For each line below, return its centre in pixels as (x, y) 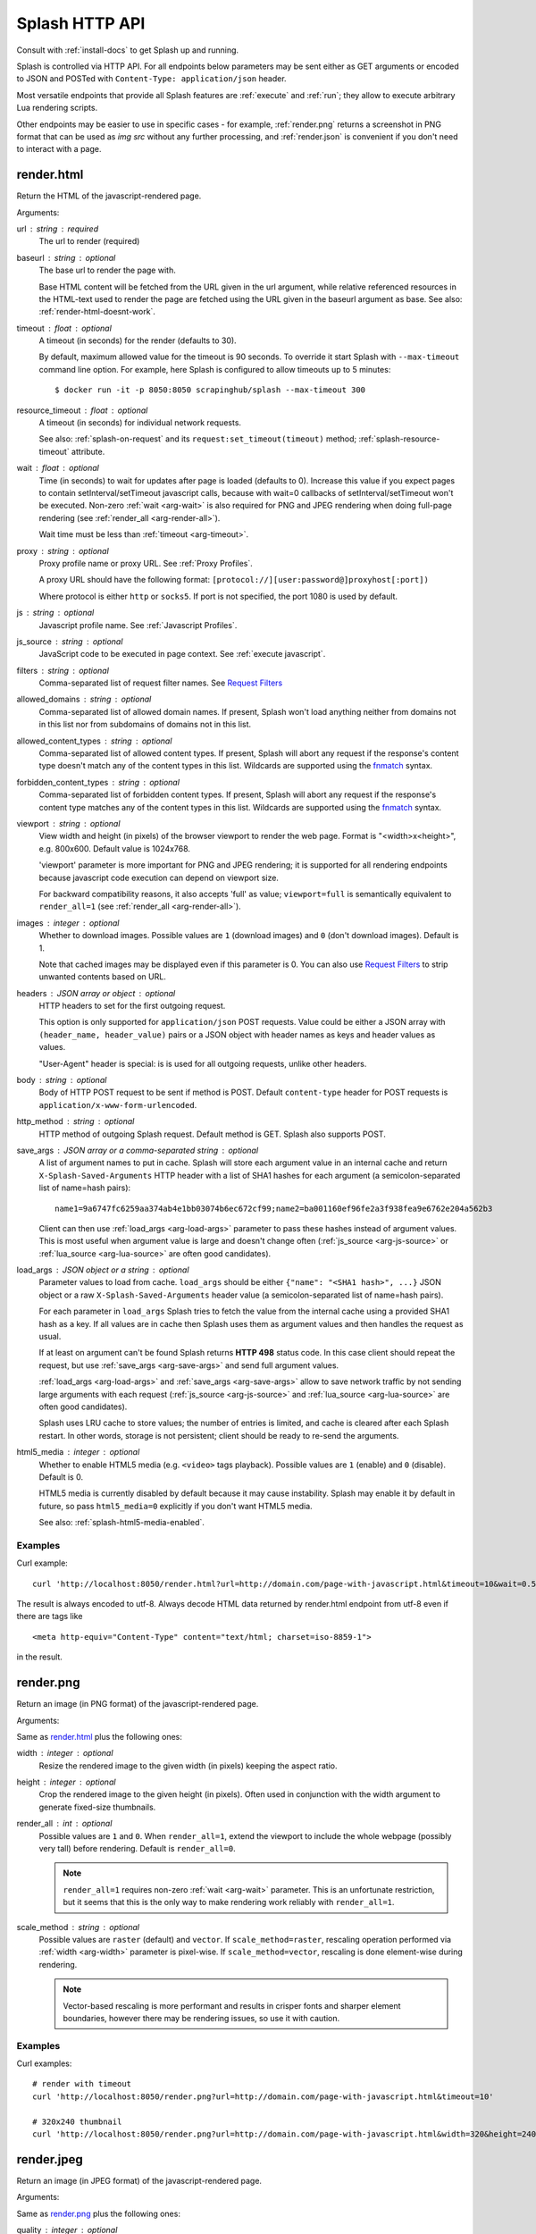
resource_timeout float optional (82, 410)
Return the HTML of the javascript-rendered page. (109, 196)
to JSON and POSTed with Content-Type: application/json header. (151, 79)
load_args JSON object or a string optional (103, 1270)
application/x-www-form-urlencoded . (118, 1104)
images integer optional (68, 923)
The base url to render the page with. (107, 270)
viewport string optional (68, 823)
